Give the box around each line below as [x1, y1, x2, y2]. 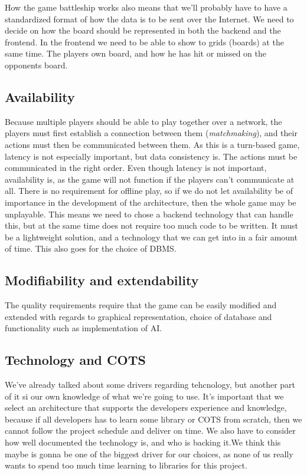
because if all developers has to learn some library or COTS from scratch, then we [5, 413, 302, 425]
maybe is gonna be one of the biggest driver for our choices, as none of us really [5, 447, 293, 460]
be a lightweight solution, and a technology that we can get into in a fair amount [5, 230, 298, 243]
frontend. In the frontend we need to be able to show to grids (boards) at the [5, 35, 284, 48]
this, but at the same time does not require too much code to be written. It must [5, 219, 298, 232]
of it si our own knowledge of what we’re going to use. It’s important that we [5, 390, 284, 402]
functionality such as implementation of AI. [5, 322, 162, 334]
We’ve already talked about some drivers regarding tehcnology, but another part [5, 378, 296, 391]
